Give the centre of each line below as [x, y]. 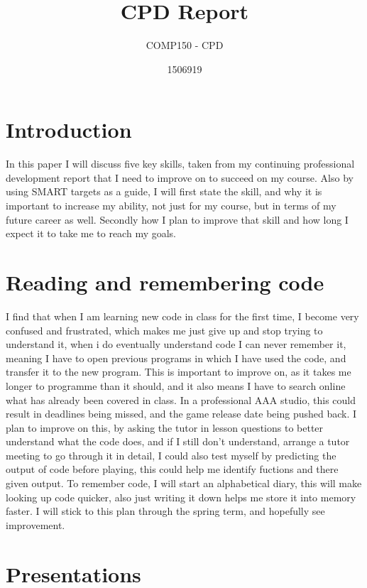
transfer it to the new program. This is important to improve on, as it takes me [179, 372]
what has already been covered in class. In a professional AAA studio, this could [181, 399]
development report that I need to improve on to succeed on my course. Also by [180, 177]
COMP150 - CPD [185, 45]
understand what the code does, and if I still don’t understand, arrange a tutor [178, 441]
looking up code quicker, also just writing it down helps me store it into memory [181, 497]
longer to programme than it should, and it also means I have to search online [176, 385]
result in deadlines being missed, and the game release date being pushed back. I [181, 414]
